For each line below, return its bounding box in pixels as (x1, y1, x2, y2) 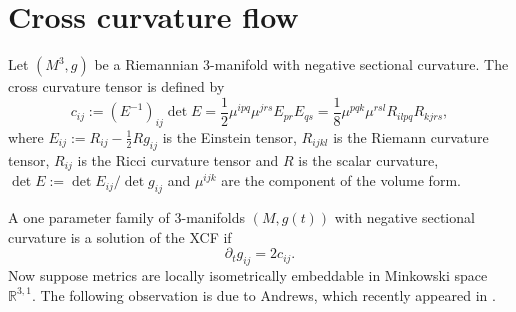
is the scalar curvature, (298, 149, 439, 170)
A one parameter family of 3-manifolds (8, 207, 245, 228)
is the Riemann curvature (333, 126, 489, 147)
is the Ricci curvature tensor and (77, 149, 279, 170)
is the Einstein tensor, (162, 126, 297, 147)
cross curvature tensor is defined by (8, 76, 225, 97)
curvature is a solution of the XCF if (8, 226, 232, 247)
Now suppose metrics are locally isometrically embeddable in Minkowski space (8, 265, 488, 286)
